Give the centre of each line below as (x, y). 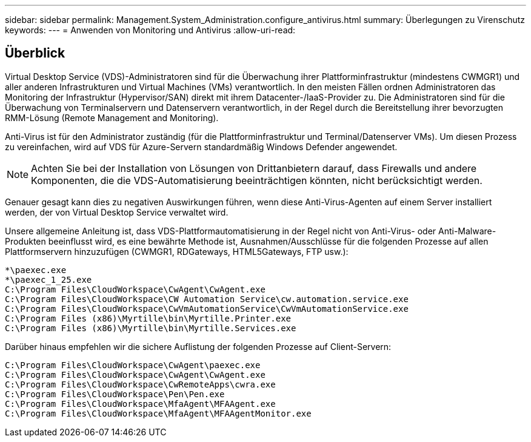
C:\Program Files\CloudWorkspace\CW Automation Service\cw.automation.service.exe (207, 299)
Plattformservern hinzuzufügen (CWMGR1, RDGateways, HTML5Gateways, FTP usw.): (177, 251)
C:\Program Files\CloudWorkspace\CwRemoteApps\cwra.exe (140, 384)
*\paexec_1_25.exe (48, 279)
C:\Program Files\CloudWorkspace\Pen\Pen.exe (115, 394)
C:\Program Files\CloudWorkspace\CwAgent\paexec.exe (133, 365)
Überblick (35, 53)
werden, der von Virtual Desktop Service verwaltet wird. (117, 212)
